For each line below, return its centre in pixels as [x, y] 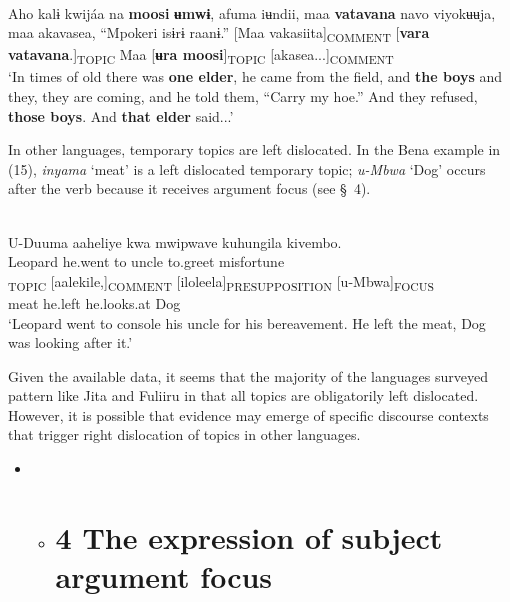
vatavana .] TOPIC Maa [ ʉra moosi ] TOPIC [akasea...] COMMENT [201, 56]
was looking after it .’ [70, 342]
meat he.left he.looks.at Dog [94, 302]
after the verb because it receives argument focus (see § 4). [189, 188]
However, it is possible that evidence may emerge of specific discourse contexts [248, 414]
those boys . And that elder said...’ [121, 115]
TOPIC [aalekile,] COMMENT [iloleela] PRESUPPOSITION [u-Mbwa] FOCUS [221, 282]
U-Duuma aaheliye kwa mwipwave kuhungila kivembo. [175, 241]
